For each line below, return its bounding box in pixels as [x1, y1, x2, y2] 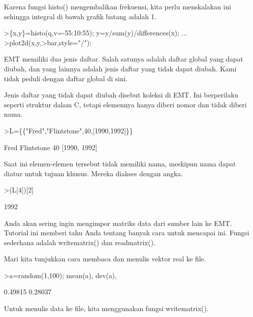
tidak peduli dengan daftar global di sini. [4, 73, 128, 83]
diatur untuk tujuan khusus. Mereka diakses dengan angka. [4, 168, 183, 178]
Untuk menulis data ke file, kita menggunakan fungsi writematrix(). [4, 303, 209, 314]
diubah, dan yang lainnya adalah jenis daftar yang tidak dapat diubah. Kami [4, 63, 237, 73]
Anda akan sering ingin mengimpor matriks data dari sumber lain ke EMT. [4, 218, 232, 228]
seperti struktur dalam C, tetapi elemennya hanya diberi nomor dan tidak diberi [4, 99, 247, 109]
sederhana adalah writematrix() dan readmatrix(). [4, 237, 156, 247]
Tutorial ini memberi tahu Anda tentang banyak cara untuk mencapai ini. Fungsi [4, 227, 250, 238]
